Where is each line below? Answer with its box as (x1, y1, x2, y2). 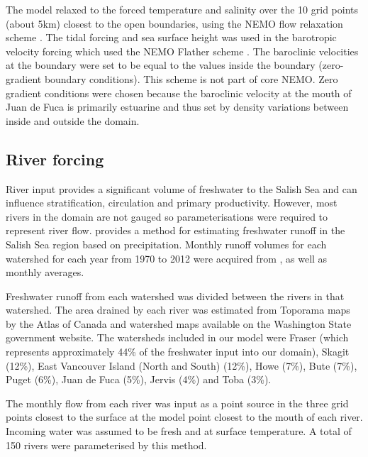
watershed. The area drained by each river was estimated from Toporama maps (6, 302, 350, 317)
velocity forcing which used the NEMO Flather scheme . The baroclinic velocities (6, 43, 359, 58)
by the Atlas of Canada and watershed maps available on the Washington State (6, 316, 352, 331)
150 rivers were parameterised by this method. (6, 437, 207, 452)
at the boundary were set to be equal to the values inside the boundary (6, 57, 316, 72)
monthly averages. (6, 265, 84, 280)
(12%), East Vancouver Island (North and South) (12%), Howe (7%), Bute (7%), (6, 358, 357, 373)
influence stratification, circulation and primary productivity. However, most (6, 195, 338, 210)
